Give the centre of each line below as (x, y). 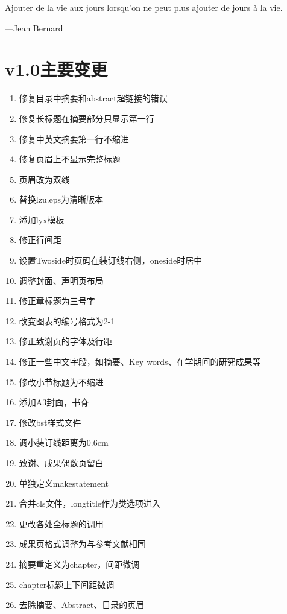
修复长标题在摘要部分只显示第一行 (87, 118)
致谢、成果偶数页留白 (61, 463)
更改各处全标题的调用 (61, 523)
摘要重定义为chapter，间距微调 (79, 564)
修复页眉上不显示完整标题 (70, 159)
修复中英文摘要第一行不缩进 (74, 138)
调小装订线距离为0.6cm (64, 442)
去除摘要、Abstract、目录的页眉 (82, 605)
